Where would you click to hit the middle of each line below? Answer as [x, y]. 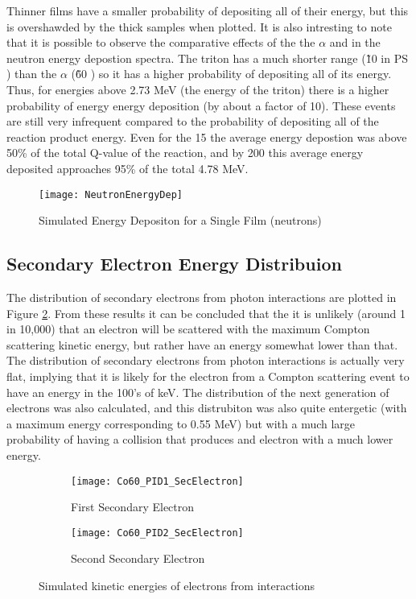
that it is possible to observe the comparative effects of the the [161, 42]
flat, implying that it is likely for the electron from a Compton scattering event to [208, 376]
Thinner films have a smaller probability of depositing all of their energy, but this [208, 10]
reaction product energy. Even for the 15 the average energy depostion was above [207, 136]
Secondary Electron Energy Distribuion [174, 264]
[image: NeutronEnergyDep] [111, 194]
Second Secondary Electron [138, 558]
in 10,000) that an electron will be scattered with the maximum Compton [188, 329]
